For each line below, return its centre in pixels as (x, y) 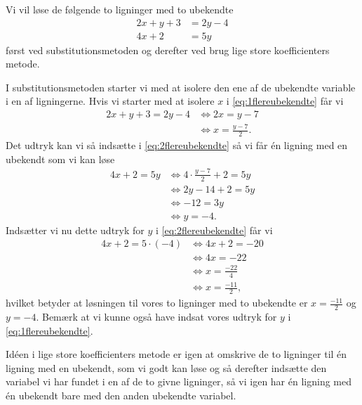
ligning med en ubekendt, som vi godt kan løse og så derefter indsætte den (166, 367)
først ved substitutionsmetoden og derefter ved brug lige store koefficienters (168, 50)
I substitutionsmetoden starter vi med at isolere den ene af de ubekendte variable (181, 87)
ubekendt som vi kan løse (60, 159)
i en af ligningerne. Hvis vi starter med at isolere (110, 101)
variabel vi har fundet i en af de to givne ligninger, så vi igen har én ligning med (179, 381)
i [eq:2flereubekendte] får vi (214, 230)
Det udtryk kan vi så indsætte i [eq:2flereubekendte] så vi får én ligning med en (177, 145)
